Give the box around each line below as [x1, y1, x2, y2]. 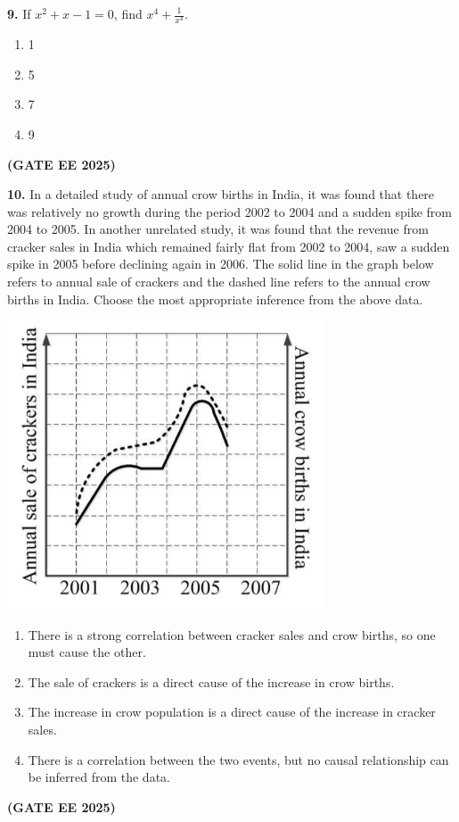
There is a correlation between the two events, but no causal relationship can [28, 750, 449, 768]
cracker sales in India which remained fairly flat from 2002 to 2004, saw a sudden [7, 237, 450, 255]
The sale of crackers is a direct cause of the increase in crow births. [28, 672, 395, 691]
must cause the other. [28, 643, 146, 661]
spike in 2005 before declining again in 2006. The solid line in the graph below [7, 254, 434, 273]
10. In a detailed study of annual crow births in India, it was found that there [7, 185, 435, 203]
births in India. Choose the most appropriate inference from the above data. [7, 289, 423, 308]
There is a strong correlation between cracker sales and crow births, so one [28, 625, 436, 643]
